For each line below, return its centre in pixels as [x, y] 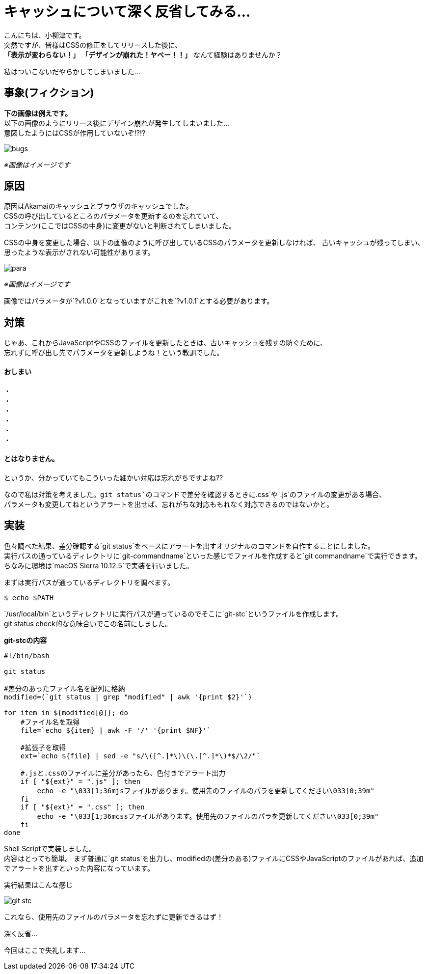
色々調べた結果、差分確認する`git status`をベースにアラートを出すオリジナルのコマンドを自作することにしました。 [189, 546]
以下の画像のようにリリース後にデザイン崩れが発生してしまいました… [117, 123]
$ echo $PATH [29, 598]
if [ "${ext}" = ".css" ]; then [82, 807]
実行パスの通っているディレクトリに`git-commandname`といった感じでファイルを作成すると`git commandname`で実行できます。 [213, 556]
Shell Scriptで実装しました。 [50, 848]
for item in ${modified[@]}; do [66, 712]
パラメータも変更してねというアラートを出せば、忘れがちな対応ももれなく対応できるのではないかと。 [169, 504]
